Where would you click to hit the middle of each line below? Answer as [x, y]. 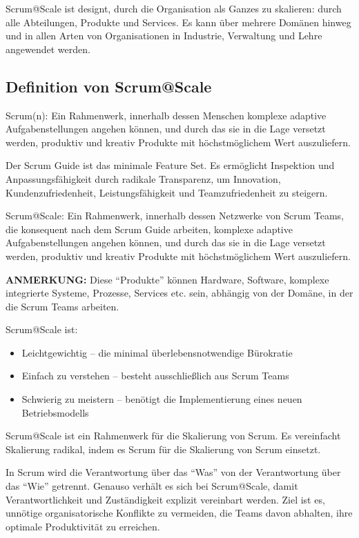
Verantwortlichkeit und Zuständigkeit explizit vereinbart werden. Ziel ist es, [165, 499]
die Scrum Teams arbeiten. [62, 306]
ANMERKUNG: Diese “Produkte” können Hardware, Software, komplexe [167, 279]
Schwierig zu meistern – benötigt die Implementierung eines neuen [162, 399]
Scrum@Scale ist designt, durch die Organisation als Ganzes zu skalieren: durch [174, 8]
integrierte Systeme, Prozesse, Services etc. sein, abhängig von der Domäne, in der [179, 293]
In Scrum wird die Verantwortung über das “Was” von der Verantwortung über [173, 472]
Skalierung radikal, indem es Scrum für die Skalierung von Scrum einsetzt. [163, 449]
